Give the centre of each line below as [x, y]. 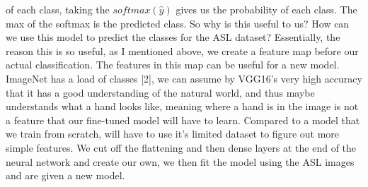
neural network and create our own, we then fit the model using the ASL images [180, 161]
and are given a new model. [65, 175]
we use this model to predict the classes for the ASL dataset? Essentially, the [173, 37]
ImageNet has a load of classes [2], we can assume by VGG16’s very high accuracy [184, 78]
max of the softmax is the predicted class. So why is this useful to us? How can [178, 23]
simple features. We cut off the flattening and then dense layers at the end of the [181, 147]
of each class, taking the [58, 9]
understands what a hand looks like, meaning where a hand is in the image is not [182, 106]
